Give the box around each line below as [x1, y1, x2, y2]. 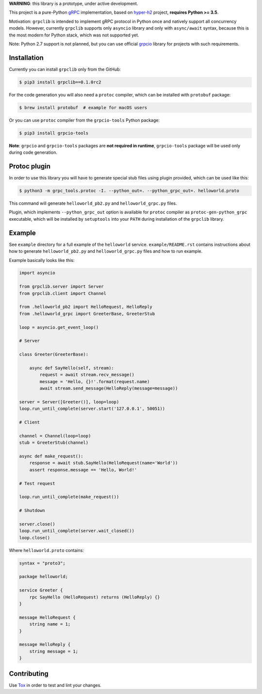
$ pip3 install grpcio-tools [19, 130, 89, 136]
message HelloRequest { [19, 614, 76, 620]
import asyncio [19, 270, 55, 276]
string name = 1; [29, 621, 71, 627]
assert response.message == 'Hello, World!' [29, 467, 137, 472]
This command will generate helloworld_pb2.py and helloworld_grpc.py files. [9, 200, 177, 206]
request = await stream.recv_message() [39, 372, 134, 378]
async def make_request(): [19, 453, 83, 459]
